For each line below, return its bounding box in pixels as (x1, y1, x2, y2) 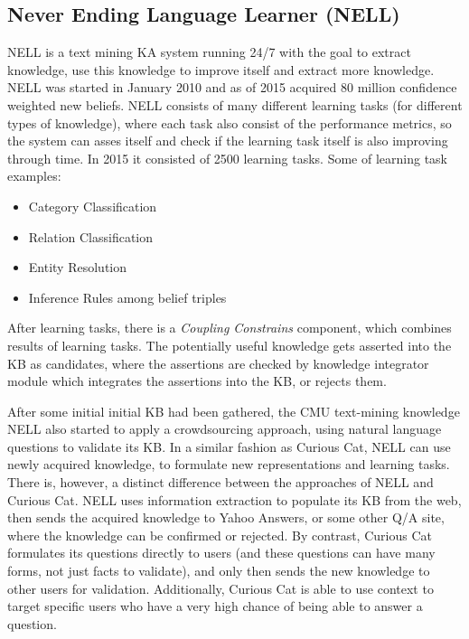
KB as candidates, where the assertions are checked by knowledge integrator (7, 353, 429, 372)
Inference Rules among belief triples (28, 287, 227, 306)
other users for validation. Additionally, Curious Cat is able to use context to (7, 578, 434, 597)
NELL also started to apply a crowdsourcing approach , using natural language (7, 419, 442, 438)
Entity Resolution (28, 258, 127, 277)
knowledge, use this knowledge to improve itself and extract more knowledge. (7, 60, 435, 79)
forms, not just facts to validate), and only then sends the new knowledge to (7, 561, 430, 580)
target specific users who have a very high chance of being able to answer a (7, 597, 423, 616)
